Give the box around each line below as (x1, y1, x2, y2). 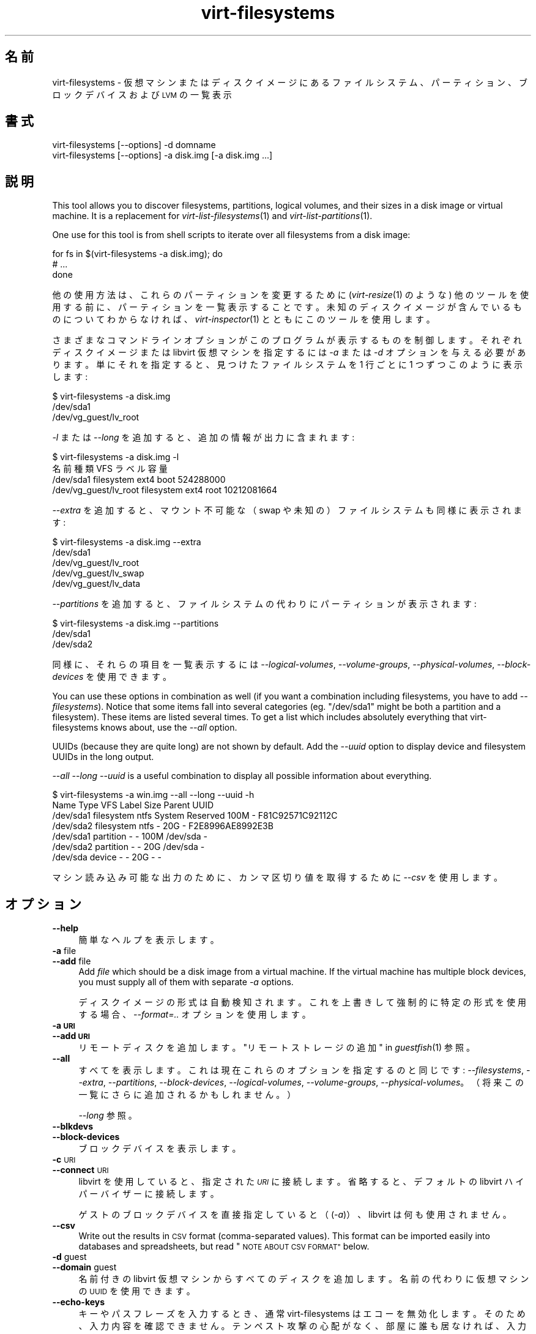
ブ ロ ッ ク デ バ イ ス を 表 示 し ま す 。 (78, 1143, 241, 1154)
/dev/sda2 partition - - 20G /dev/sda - (52, 841, 205, 852)
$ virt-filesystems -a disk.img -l (52, 452, 179, 463)
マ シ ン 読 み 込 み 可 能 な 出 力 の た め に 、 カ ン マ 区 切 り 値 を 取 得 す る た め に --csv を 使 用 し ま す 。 (52, 872, 503, 883)
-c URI (52, 1154, 76, 1165)
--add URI (52, 1030, 91, 1041)
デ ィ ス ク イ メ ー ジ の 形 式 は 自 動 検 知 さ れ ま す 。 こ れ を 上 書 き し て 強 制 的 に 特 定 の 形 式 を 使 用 (78, 997, 526, 1008)
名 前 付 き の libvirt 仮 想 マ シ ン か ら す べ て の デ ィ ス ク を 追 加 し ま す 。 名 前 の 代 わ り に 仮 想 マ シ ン (78, 1273, 529, 1284)
